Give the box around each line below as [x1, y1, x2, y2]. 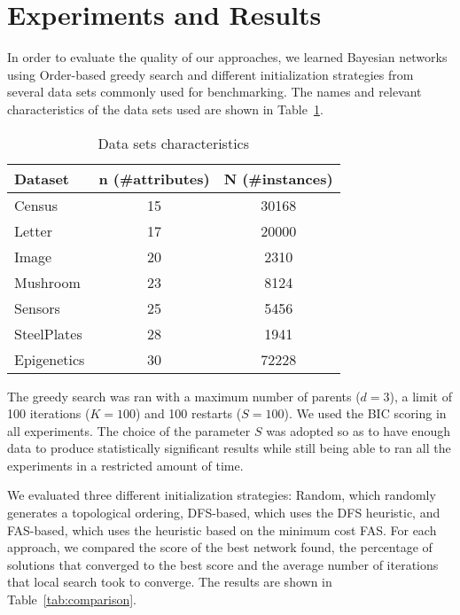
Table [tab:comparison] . [7, 590, 136, 609]
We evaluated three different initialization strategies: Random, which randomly [7, 486, 436, 504]
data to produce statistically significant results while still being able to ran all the [7, 439, 451, 457]
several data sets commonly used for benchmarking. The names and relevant [7, 82, 422, 101]
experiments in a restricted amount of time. [7, 455, 244, 474]
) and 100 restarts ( [136, 404, 242, 423]
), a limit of [389, 386, 452, 405]
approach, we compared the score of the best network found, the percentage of [7, 538, 433, 557]
